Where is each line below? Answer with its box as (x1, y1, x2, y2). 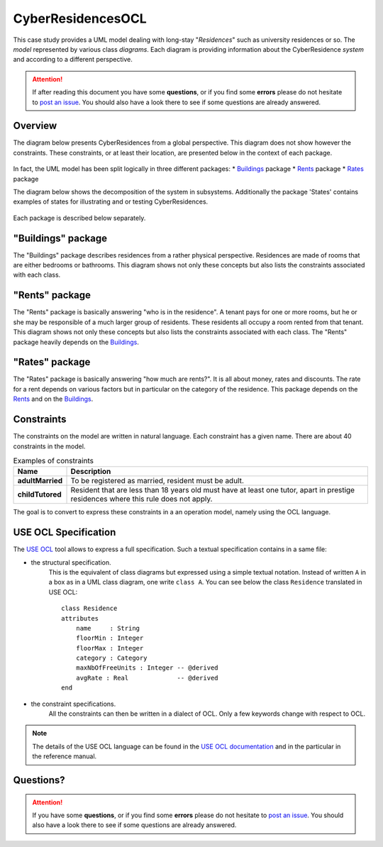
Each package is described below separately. (13, 214, 146, 222)
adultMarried (17, 476, 63, 486)
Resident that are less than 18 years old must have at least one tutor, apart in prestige (70, 485, 355, 495)
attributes (61, 614, 99, 622)
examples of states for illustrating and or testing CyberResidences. (13, 197, 209, 206)
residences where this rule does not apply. (70, 494, 213, 504)
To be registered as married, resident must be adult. (70, 476, 245, 486)
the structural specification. (30, 558, 111, 567)
